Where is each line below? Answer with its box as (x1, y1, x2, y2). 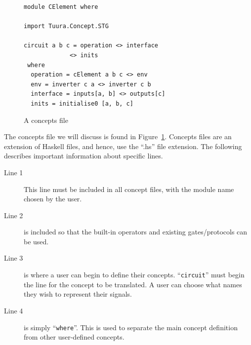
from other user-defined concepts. (24, 332, 125, 342)
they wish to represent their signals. (24, 289, 132, 299)
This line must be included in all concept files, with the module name (24, 184, 234, 194)
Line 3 (4, 253, 23, 263)
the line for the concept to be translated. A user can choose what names (24, 279, 242, 289)
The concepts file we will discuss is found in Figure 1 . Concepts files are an (4, 131, 232, 142)
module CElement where (24, 3, 98, 10)
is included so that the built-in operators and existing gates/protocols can (24, 227, 248, 237)
